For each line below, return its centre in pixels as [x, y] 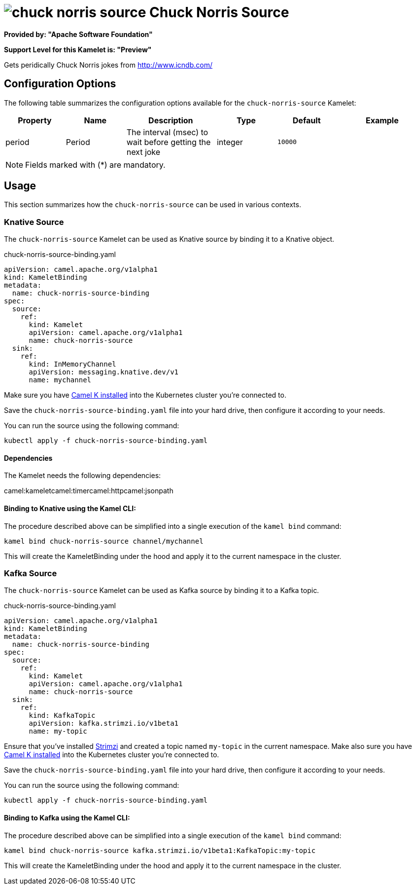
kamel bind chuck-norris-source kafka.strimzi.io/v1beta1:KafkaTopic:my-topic [160, 850]
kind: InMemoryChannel [72, 364]
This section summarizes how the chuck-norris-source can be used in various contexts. [153, 205]
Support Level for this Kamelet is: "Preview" [78, 49]
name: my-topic [58, 731]
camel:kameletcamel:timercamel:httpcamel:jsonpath [89, 491]
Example [382, 120]
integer [230, 142]
